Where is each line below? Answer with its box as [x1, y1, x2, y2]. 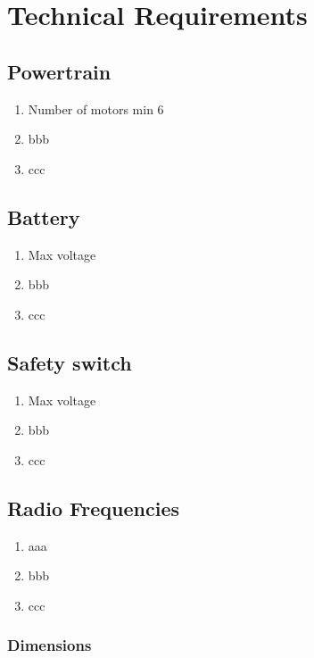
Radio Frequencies [7, 494, 179, 521]
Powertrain [7, 57, 112, 85]
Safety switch [7, 348, 132, 376]
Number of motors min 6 [28, 99, 164, 118]
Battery [7, 203, 80, 230]
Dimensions [7, 634, 92, 656]
